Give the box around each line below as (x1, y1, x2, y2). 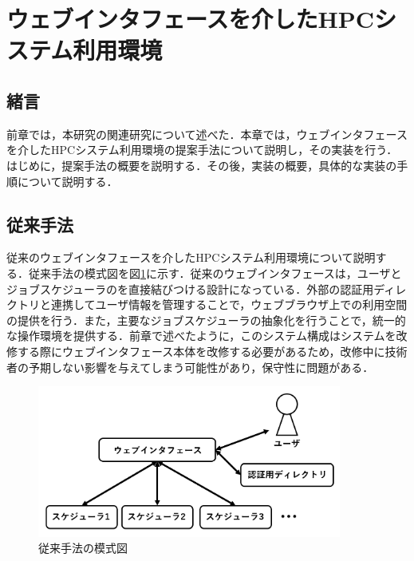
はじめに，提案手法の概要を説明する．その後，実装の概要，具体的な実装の (6, 156, 397, 173)
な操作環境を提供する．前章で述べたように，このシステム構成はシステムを (6, 327, 396, 344)
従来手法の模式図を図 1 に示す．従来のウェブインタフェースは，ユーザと (28, 264, 402, 281)
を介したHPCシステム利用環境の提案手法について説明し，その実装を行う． (6, 141, 398, 158)
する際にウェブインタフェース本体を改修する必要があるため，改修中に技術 (17, 342, 408, 359)
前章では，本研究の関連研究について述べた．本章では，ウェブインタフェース (6, 125, 408, 142)
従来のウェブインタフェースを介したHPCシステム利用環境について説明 (6, 249, 376, 266)
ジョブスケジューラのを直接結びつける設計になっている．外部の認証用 (6, 280, 374, 297)
